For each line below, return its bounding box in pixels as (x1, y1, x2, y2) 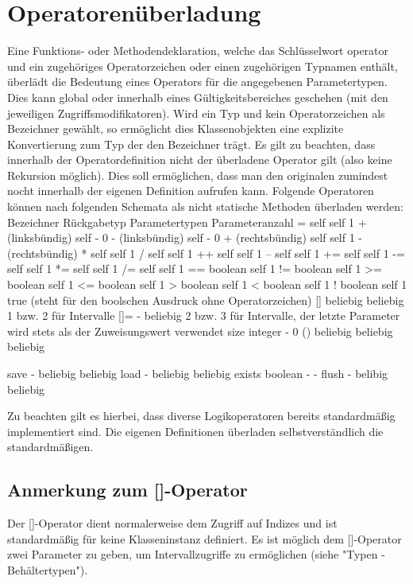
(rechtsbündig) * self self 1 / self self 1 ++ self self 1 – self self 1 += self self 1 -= (7, 244, 405, 261)
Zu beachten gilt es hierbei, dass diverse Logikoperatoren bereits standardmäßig (7, 407, 396, 424)
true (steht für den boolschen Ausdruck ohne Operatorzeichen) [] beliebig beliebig (7, 291, 404, 308)
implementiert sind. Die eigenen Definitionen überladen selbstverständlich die (7, 422, 384, 439)
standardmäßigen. (7, 438, 94, 455)
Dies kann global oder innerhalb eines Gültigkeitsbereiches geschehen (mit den (7, 88, 388, 105)
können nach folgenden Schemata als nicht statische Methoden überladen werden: (7, 198, 403, 215)
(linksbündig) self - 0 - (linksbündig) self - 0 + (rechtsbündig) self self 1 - (7, 229, 363, 246)
